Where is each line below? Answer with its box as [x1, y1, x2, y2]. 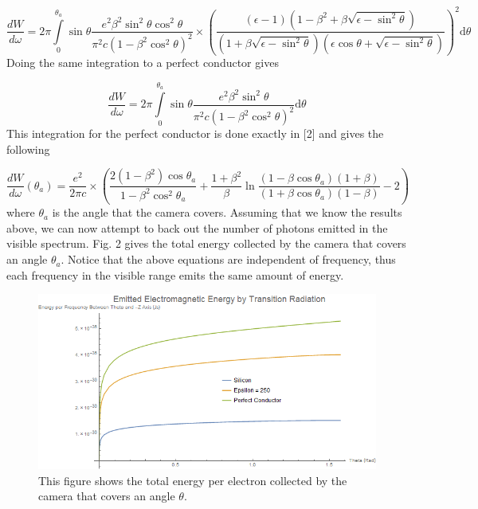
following [6, 140, 50, 157]
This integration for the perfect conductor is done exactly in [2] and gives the [6, 125, 384, 142]
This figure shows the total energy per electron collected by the [38, 472, 347, 488]
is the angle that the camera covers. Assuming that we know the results [52, 204, 402, 221]
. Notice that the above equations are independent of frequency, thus [61, 251, 396, 268]
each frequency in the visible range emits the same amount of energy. [6, 266, 344, 283]
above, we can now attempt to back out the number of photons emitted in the [6, 219, 388, 236]
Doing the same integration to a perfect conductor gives [6, 54, 279, 71]
